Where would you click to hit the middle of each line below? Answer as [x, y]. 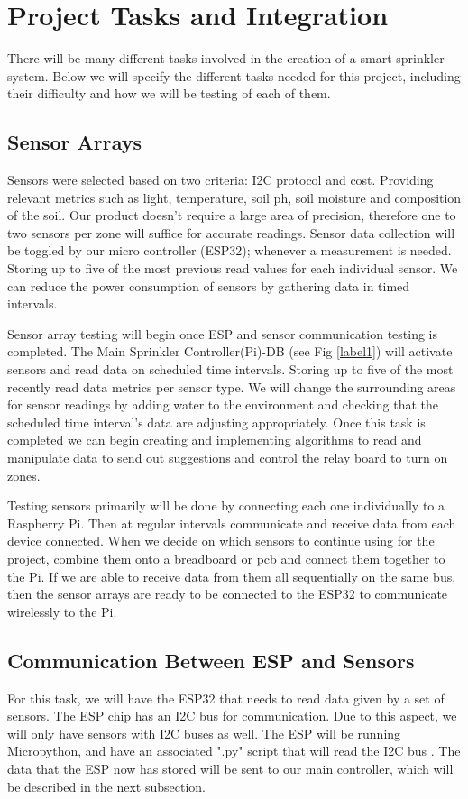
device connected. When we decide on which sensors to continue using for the [221, 541]
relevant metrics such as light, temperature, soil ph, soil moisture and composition [234, 197]
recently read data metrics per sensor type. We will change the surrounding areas [232, 386]
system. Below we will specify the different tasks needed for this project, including [234, 75]
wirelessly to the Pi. [62, 611]
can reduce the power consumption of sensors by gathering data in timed [209, 285]
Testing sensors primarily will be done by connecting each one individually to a [226, 505]
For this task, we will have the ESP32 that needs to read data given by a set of [226, 698]
